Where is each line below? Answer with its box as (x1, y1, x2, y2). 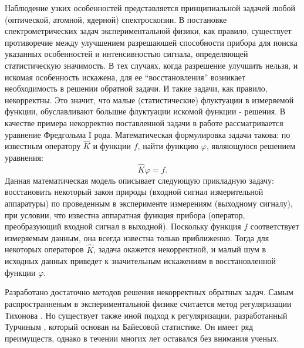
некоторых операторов (5, 243, 84, 255)
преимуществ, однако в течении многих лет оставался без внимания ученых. (5, 332, 279, 344)
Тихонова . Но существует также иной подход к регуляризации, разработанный (5, 309, 288, 321)
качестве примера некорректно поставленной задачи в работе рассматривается (5, 116, 283, 129)
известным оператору (5, 140, 81, 152)
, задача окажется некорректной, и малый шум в (93, 243, 266, 255)
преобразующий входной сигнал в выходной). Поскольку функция (5, 220, 241, 232)
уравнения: (5, 151, 43, 163)
